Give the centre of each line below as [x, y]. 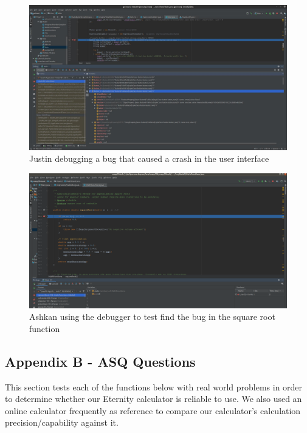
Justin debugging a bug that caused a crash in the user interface [149, 158]
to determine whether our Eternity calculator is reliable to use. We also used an [153, 399]
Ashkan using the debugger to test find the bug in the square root [152, 317]
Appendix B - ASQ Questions [100, 361]
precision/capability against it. [62, 422]
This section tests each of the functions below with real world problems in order [154, 386]
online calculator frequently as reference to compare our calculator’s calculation [153, 410]
